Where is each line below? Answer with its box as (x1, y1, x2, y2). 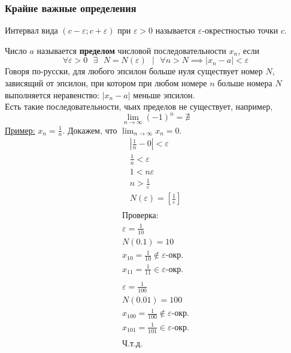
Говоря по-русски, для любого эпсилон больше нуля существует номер (5, 65, 263, 77)
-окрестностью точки (202, 24, 278, 37)
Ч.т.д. (122, 339, 143, 348)
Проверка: (122, 212, 159, 221)
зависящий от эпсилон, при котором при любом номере (5, 77, 207, 89)
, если (238, 44, 260, 56)
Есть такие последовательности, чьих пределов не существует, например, (5, 100, 273, 113)
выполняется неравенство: (5, 88, 99, 101)
